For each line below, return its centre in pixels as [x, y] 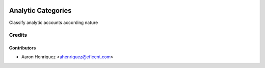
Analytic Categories [40, 11]
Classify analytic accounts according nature [53, 23]
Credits [18, 35]
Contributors [23, 48]
